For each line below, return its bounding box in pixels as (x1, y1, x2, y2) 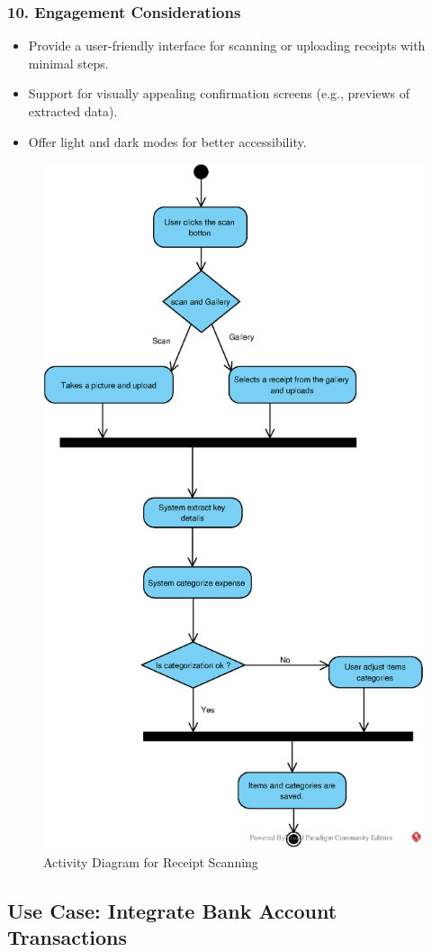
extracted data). (28, 102, 118, 120)
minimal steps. (28, 53, 109, 72)
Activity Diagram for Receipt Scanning (43, 852, 258, 871)
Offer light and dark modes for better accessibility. (28, 132, 307, 151)
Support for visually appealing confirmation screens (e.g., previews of (28, 84, 410, 103)
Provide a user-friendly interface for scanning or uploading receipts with (28, 36, 426, 55)
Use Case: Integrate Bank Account (7, 896, 337, 924)
